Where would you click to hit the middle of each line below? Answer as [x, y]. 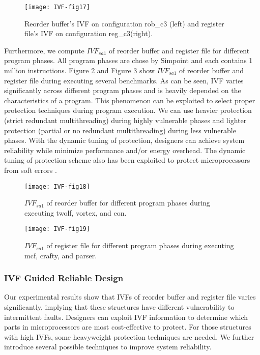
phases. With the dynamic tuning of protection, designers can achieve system [124, 140]
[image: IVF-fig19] [57, 229]
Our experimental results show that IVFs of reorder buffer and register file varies [130, 297]
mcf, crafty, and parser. [61, 255]
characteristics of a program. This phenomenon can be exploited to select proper [130, 100]
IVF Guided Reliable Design [64, 278]
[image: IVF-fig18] [57, 186]
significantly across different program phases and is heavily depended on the [123, 90]
